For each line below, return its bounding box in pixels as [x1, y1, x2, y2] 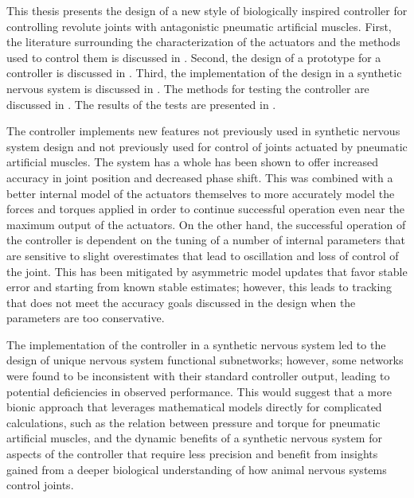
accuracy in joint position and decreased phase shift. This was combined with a [6, 169, 393, 185]
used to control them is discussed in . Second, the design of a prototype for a [6, 49, 381, 65]
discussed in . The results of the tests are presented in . [6, 95, 276, 112]
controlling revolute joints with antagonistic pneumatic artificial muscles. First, [6, 18, 392, 34]
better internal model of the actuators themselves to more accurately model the [6, 185, 395, 201]
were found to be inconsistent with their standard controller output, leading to [6, 368, 390, 384]
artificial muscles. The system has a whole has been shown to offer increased [6, 154, 378, 170]
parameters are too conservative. [6, 309, 165, 326]
